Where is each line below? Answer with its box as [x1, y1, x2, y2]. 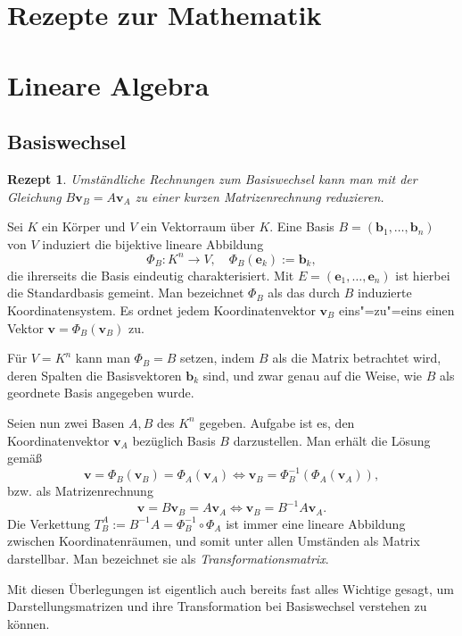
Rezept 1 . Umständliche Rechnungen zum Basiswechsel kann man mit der [7, 169, 417, 188]
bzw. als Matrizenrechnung [7, 481, 153, 500]
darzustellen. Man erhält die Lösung [233, 431, 431, 449]
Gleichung [7, 187, 62, 205]
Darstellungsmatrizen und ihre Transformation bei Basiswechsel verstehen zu [7, 597, 427, 615]
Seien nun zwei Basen [7, 413, 125, 431]
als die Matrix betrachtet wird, [272, 348, 441, 367]
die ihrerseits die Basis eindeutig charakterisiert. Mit [7, 265, 294, 284]
